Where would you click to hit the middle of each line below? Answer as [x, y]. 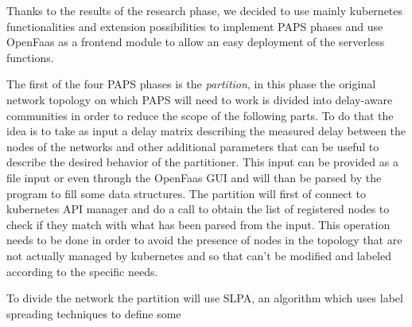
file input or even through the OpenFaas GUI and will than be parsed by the [194, 177]
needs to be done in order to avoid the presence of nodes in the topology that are [204, 240]
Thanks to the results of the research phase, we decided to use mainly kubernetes [205, 10]
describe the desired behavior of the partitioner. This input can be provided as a [202, 162]
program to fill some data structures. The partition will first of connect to [187, 193]
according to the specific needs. [82, 271]
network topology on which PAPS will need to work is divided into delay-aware [200, 99]
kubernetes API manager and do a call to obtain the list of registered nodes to [198, 209]
